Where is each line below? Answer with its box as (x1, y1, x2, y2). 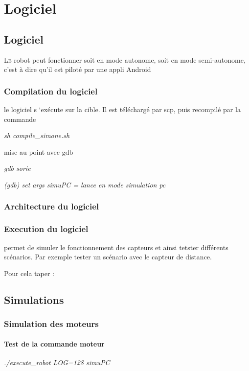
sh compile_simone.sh (4, 130, 70, 140)
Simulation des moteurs (4, 318, 99, 330)
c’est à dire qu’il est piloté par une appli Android (4, 64, 151, 74)
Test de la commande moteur (4, 338, 105, 348)
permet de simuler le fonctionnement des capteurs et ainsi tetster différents (4, 242, 228, 252)
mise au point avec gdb (4, 146, 73, 157)
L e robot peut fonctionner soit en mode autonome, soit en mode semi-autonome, (4, 54, 246, 65)
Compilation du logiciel (4, 85, 98, 97)
